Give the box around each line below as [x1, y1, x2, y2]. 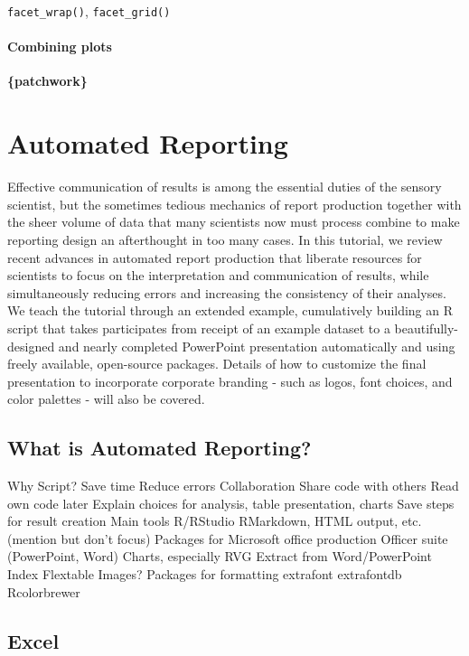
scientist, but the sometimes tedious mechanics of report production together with [7, 194, 462, 213]
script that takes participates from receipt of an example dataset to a [7, 318, 390, 337]
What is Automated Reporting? [7, 434, 312, 462]
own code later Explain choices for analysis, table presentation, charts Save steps [7, 493, 455, 512]
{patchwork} [7, 71, 88, 90]
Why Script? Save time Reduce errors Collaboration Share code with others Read [7, 476, 459, 495]
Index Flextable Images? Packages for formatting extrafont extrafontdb [7, 565, 402, 584]
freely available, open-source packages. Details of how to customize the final [7, 354, 427, 373]
